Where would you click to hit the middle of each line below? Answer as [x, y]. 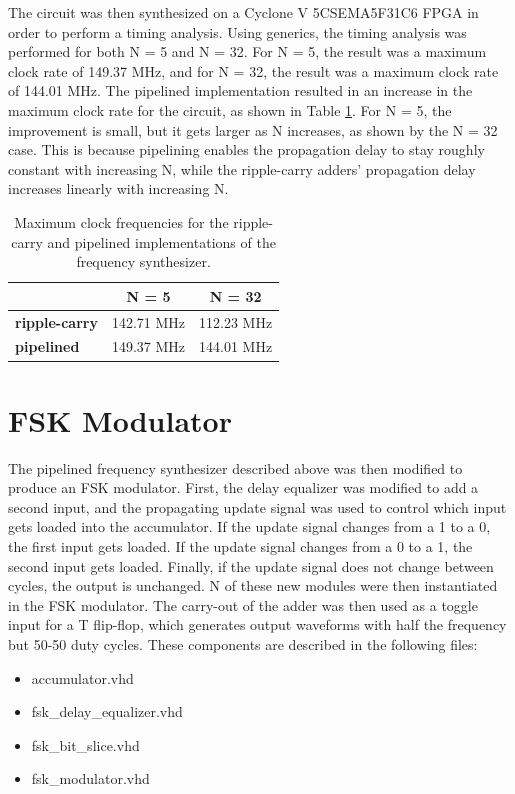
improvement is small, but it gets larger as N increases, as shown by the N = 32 [253, 129]
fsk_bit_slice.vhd [85, 744]
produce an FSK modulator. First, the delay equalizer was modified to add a [243, 487]
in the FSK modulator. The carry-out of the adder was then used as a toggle [243, 604]
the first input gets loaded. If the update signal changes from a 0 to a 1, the [240, 546]
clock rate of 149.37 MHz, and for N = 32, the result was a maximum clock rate [253, 70]
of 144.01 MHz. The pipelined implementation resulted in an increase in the [240, 90]
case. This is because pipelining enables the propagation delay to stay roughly [246, 149]
